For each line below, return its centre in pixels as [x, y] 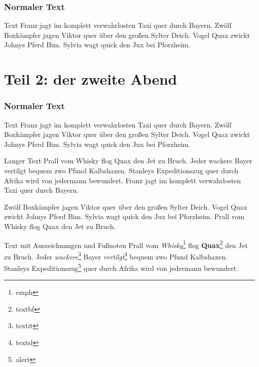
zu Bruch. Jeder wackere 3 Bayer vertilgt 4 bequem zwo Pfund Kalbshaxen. [116, 255]
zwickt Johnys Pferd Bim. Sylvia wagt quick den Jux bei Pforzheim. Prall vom [124, 216]
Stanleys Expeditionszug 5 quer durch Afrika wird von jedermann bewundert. [121, 267]
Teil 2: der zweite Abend [91, 79]
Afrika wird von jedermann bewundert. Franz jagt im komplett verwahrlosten [123, 180]
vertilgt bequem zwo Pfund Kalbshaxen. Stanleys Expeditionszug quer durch [121, 170]
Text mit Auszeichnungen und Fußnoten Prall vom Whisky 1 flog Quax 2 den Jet [126, 244]
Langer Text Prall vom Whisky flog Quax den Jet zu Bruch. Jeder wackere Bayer [128, 161]
